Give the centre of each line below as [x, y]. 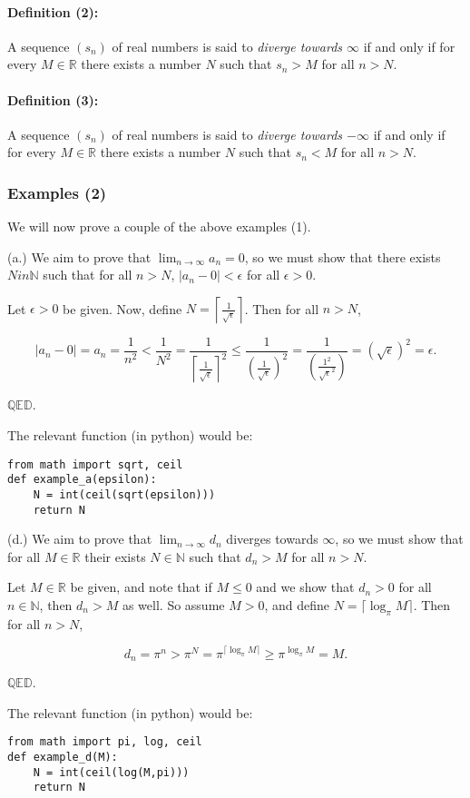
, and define [297, 604]
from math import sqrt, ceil [95, 464]
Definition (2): [53, 11]
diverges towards [272, 539]
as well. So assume [173, 604]
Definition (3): [53, 99]
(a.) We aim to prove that [79, 256]
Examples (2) [57, 192]
